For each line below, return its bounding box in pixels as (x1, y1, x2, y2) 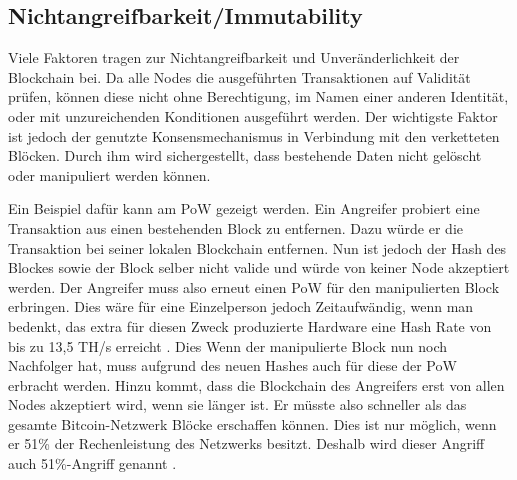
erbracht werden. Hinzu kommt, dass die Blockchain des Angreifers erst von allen (8, 374, 505, 395)
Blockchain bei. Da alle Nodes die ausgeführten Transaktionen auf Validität (8, 66, 471, 87)
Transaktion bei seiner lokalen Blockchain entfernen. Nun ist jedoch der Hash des (8, 237, 507, 258)
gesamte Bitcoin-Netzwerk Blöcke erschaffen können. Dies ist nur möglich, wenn (8, 413, 497, 434)
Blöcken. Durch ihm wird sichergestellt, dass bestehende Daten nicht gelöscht (8, 145, 482, 166)
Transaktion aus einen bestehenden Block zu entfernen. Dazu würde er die (8, 217, 463, 238)
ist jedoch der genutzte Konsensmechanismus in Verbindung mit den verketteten (8, 125, 500, 146)
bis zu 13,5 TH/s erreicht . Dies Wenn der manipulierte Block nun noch (8, 335, 448, 356)
